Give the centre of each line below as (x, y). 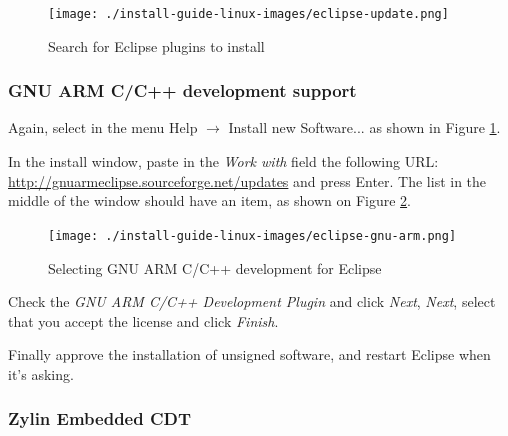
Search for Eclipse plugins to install (156, 45)
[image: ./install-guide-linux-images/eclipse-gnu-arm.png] (252, 235)
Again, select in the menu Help (103, 127)
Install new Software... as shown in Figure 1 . (364, 127)
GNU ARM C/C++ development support (182, 90)
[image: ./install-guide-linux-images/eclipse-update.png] (248, 14)
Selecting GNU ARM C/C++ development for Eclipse (215, 267)
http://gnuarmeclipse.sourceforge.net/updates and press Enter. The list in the (247, 180)
